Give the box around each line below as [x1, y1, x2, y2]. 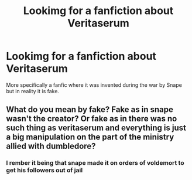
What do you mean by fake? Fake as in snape [6, 104, 174, 115]
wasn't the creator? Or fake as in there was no [6, 114, 177, 124]
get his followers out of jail [6, 166, 83, 174]
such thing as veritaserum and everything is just [6, 123, 186, 133]
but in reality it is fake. [6, 87, 60, 94]
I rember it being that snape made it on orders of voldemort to [6, 159, 184, 167]
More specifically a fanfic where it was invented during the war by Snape [6, 81, 183, 89]
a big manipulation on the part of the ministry [6, 132, 174, 142]
